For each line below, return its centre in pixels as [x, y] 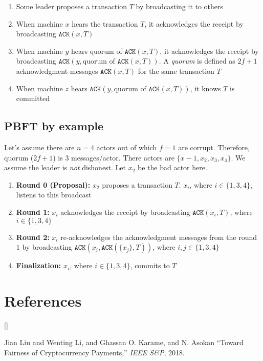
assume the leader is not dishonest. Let [65, 167]
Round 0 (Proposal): [53, 184]
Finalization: [39, 265]
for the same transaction [176, 71]
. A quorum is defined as [197, 61]
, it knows [205, 88]
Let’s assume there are [39, 147]
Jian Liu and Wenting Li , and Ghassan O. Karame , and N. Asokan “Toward [124, 342]
